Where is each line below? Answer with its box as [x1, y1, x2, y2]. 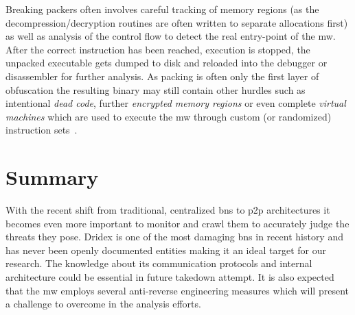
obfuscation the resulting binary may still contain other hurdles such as [5, 82, 306, 97]
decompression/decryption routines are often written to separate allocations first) [5, 15, 348, 29]
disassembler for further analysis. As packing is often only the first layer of [5, 68, 319, 83]
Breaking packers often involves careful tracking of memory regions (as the [5, 2, 319, 16]
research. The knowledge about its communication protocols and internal [5, 256, 312, 270]
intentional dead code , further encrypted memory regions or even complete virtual [5, 96, 346, 110]
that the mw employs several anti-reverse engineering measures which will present [5, 283, 349, 297]
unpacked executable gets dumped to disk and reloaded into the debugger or [5, 55, 328, 70]
